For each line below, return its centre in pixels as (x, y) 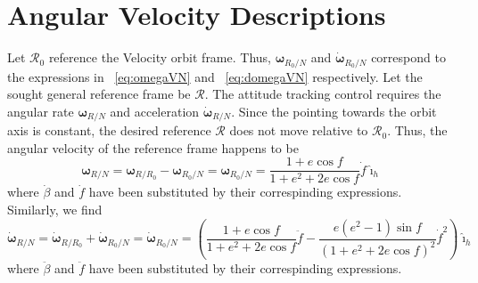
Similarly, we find (55, 210)
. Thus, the (417, 130)
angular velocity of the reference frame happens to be (153, 147)
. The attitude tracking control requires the (323, 94)
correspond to (408, 57)
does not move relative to (299, 130)
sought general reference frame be (99, 94)
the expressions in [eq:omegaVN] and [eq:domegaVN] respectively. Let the (215, 76)
